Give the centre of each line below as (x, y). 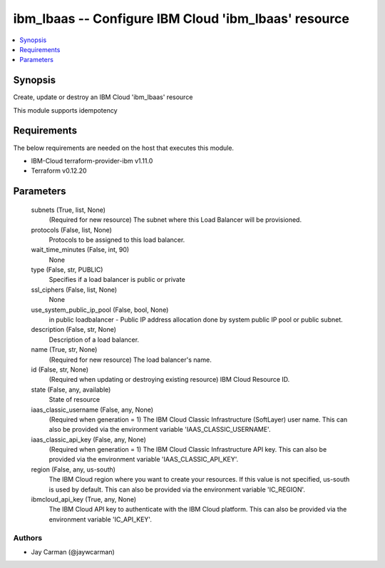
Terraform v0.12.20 (59, 171)
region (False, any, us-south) (73, 469)
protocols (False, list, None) (71, 230)
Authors (28, 537)
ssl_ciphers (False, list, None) (74, 290)
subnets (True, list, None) (68, 210)
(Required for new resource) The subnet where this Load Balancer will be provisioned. (175, 220)
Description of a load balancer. (94, 340)
